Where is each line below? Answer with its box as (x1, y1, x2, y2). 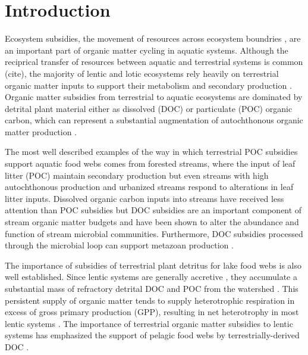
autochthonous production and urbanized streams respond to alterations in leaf (5, 180, 294, 193)
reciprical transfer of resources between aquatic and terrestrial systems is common (5, 55, 303, 68)
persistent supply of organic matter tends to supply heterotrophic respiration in (5, 294, 295, 306)
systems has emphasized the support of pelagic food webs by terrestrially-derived (5, 329, 300, 341)
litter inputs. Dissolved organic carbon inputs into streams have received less (5, 192, 284, 204)
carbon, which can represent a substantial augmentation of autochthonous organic (5, 114, 303, 126)
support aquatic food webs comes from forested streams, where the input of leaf (5, 157, 296, 170)
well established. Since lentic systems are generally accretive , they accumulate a (5, 270, 297, 283)
